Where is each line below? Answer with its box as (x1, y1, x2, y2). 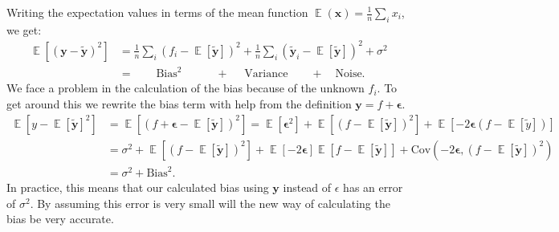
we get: (6, 21, 42, 38)
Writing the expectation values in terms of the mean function (6, 4, 308, 20)
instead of (283, 179, 332, 196)
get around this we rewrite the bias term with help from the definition (6, 96, 352, 112)
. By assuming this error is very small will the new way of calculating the (30, 194, 390, 211)
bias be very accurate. (6, 210, 114, 227)
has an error (343, 179, 403, 196)
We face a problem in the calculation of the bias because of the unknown (6, 79, 365, 96)
